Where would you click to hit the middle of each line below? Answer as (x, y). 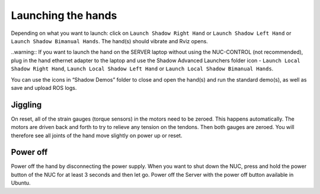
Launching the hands (64, 15)
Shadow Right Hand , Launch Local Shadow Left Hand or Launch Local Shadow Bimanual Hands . (142, 69)
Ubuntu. (21, 183)
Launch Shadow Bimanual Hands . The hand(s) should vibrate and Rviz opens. (110, 41)
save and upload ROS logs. (44, 88)
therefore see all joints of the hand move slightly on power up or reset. (97, 135)
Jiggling (26, 104)
